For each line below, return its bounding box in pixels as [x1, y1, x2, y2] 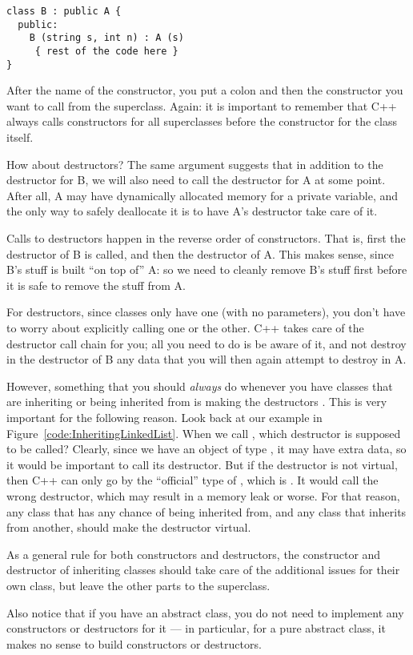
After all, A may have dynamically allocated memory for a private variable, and [6, 187, 399, 203]
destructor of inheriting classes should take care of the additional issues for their [6, 561, 400, 578]
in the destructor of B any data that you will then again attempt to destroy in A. [6, 351, 407, 368]
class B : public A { [6, 6, 122, 17]
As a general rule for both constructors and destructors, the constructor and [6, 545, 381, 562]
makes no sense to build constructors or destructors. [6, 635, 262, 652]
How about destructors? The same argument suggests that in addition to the [6, 155, 383, 172]
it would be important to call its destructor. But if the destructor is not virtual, [6, 456, 398, 472]
